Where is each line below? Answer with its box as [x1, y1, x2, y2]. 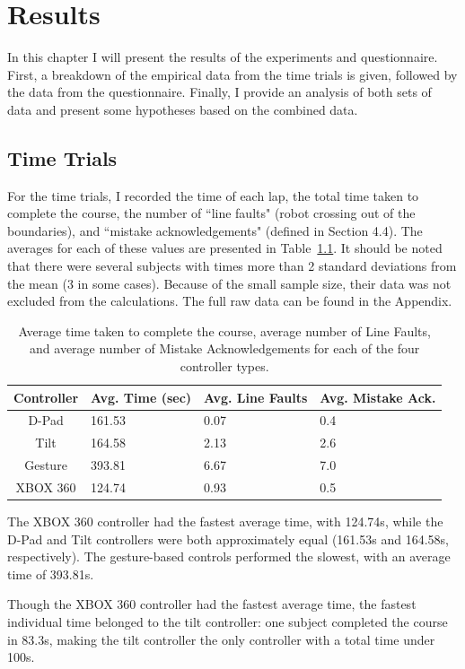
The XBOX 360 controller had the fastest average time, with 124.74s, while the [7, 512, 443, 531]
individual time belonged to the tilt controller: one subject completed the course [7, 613, 448, 631]
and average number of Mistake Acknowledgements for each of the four [30, 339, 420, 358]
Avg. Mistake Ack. [320, 387, 436, 406]
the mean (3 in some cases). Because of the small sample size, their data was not [7, 274, 452, 292]
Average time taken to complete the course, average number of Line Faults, [18, 321, 431, 340]
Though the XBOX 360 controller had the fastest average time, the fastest [7, 595, 417, 613]
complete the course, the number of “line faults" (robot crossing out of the [7, 204, 416, 222]
